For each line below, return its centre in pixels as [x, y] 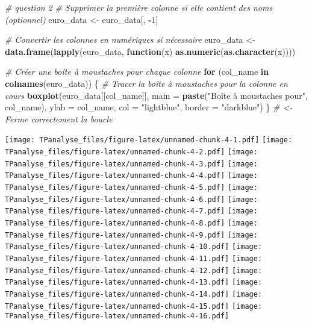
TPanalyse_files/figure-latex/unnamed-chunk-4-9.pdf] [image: [131, 235]
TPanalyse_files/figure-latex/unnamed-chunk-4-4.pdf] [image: [131, 176]
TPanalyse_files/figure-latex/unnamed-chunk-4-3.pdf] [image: [131, 164]
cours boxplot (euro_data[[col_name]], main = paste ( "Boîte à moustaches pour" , [156, 95]
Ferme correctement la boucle [59, 118]
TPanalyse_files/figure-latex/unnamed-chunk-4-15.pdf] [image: [134, 306]
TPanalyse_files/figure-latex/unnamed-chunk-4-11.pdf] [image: [134, 258]
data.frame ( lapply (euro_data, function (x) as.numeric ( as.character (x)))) [150, 51]
